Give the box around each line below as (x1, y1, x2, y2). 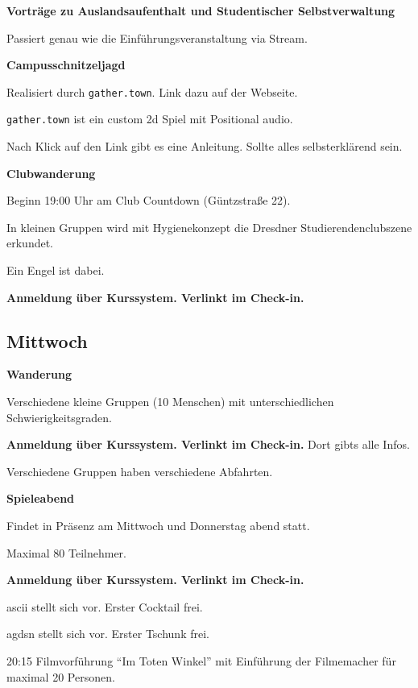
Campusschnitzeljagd (6, 56, 126, 73)
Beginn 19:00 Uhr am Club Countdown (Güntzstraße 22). (6, 192, 291, 209)
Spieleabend (6, 490, 75, 507)
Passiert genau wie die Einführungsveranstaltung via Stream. (6, 29, 308, 46)
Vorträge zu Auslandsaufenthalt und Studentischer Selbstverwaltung (6, 2, 395, 19)
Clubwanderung (6, 164, 96, 181)
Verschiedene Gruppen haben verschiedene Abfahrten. (6, 462, 273, 479)
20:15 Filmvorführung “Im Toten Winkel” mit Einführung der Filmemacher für (6, 652, 396, 669)
